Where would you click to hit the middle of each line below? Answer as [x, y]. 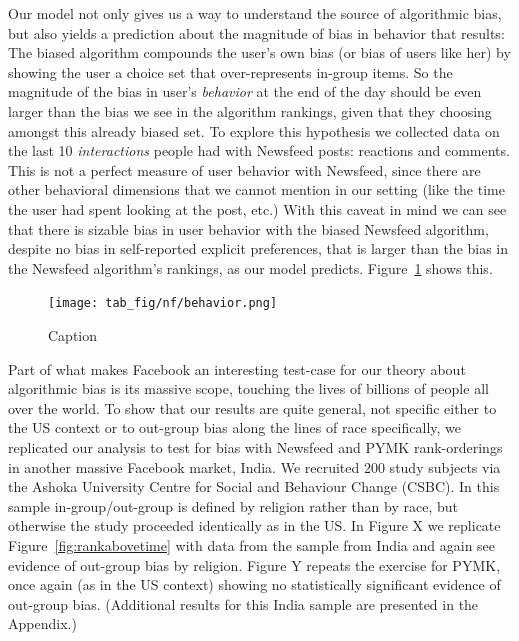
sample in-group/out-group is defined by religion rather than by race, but [233, 505]
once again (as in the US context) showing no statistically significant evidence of [254, 584]
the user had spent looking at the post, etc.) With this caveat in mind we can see [257, 208]
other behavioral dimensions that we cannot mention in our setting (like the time [256, 189]
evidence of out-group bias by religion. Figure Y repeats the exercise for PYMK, [254, 564]
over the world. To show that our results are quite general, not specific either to [252, 407]
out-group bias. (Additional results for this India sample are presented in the [243, 603]
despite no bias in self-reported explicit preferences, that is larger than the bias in [258, 248]
